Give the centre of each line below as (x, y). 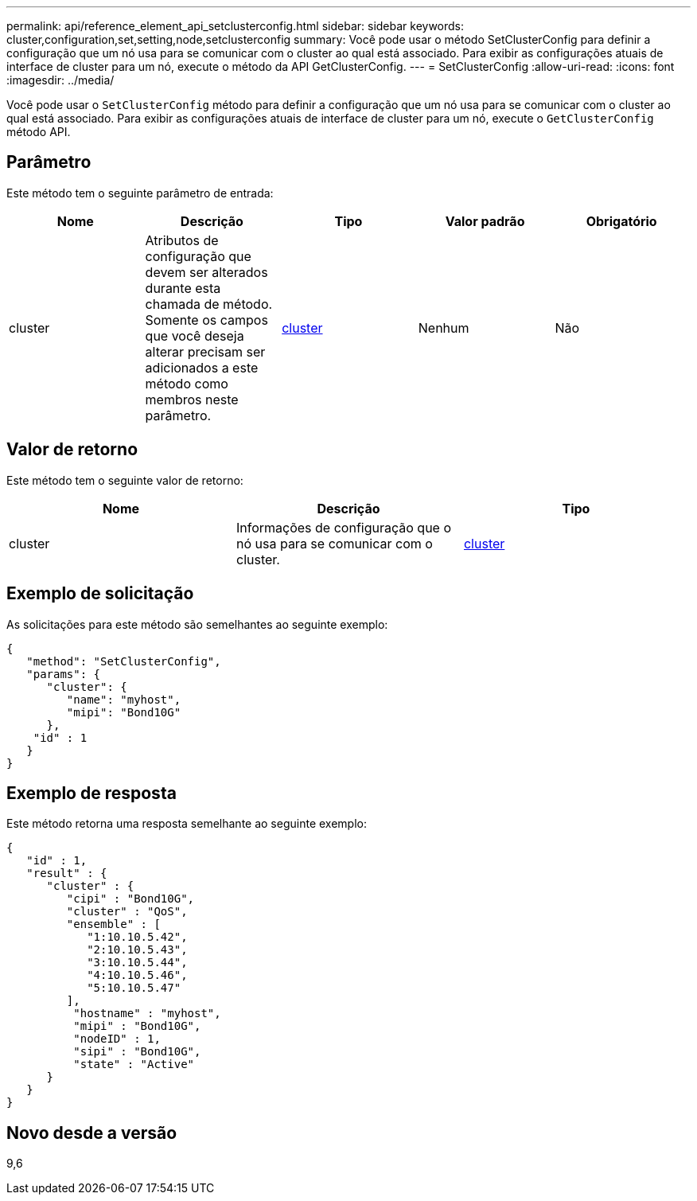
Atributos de (182, 240)
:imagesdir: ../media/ (60, 80)
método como (187, 383)
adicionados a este (202, 367)
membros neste (192, 399)
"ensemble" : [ (113, 924)
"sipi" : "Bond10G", (137, 1052)
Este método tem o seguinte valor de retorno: (125, 480)
